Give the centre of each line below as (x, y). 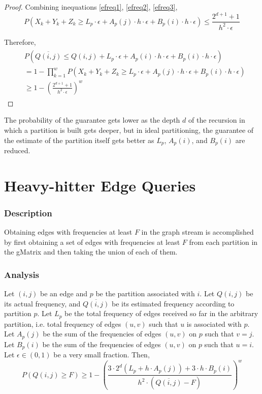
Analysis (22, 274)
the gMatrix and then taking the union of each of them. (91, 252)
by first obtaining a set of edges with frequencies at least (92, 242)
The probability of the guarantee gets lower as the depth (92, 120)
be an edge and (64, 293)
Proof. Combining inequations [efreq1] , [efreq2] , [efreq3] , (91, 7)
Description (28, 213)
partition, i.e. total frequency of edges (63, 323)
